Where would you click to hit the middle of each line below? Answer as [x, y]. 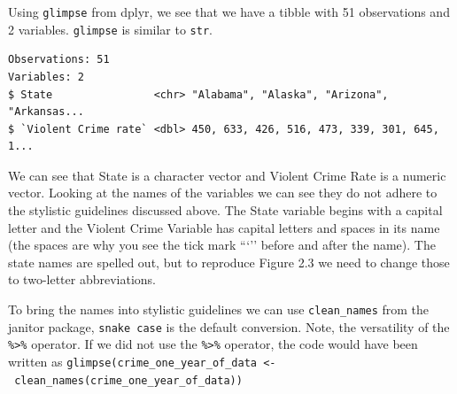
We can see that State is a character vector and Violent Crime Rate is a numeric [227, 175]
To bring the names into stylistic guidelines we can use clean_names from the [219, 309]
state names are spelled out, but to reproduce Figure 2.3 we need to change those [229, 262]
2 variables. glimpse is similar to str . [110, 29]
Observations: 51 [59, 60]
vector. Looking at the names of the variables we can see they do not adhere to [223, 193]
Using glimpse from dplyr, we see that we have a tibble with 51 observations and [229, 12]
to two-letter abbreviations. [82, 279]
